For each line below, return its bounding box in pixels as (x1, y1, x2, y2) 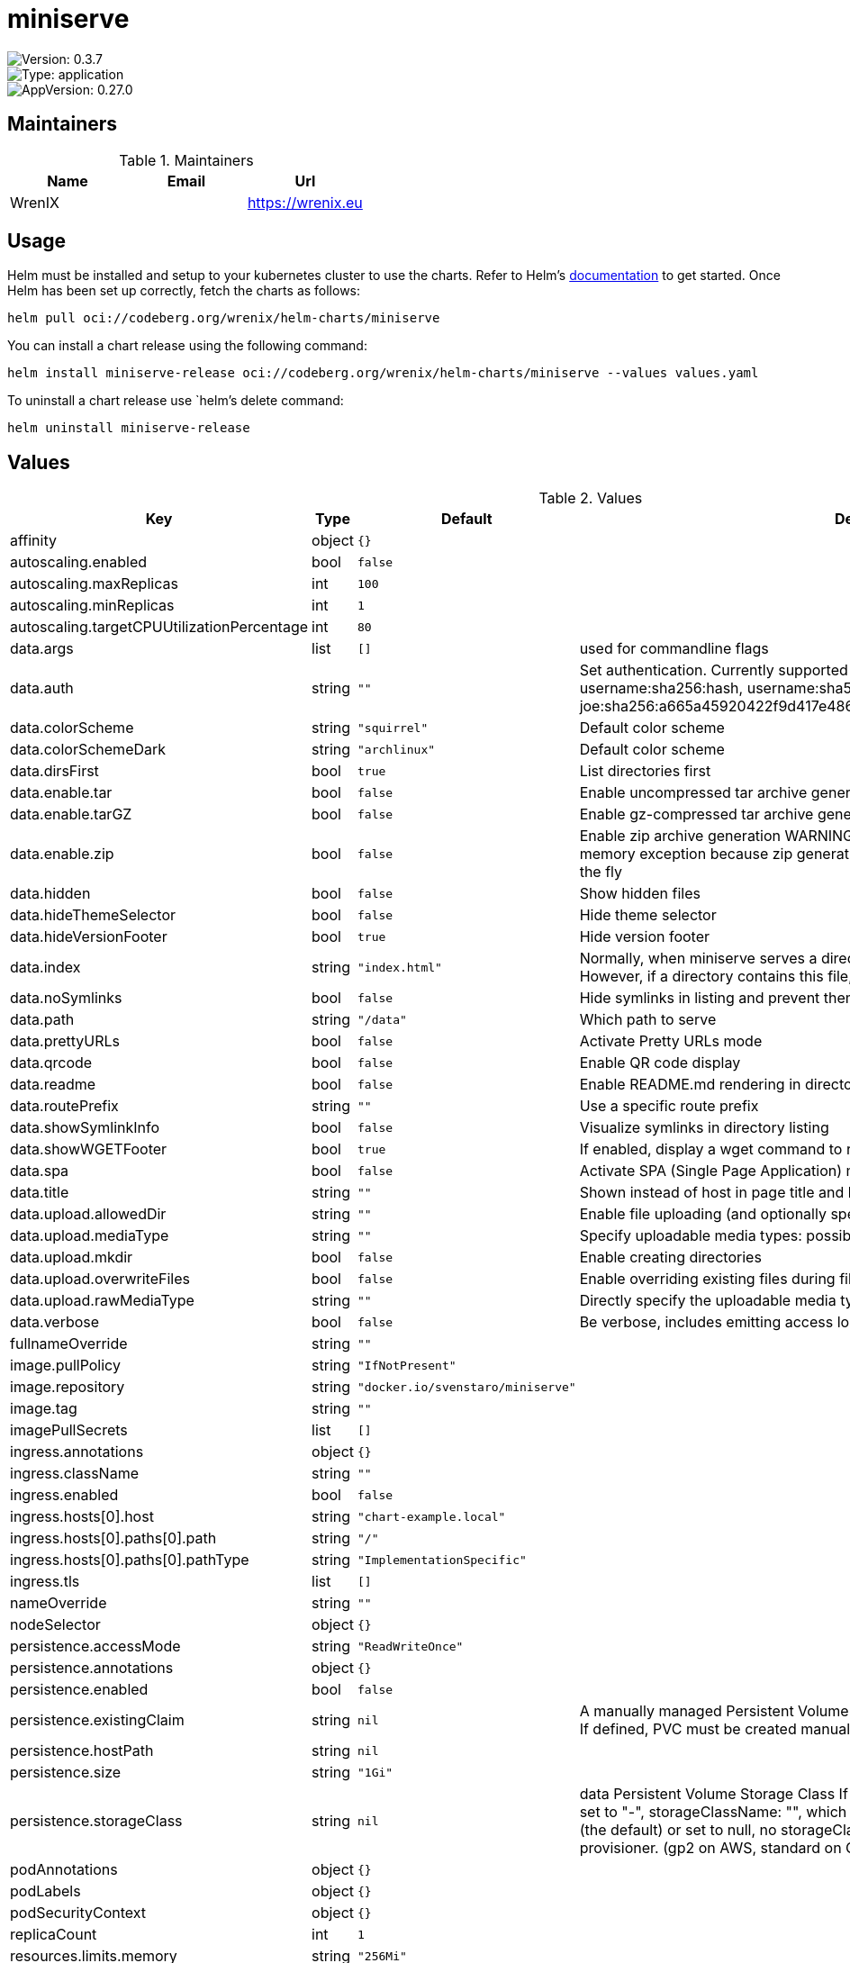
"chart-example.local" (357, 1509, 506, 1524)
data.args (10, 639, 74, 658)
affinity (10, 531, 57, 550)
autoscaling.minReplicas (10, 596, 175, 615)
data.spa (10, 1162, 69, 1181)
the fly (579, 863, 623, 882)
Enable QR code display (579, 1054, 741, 1072)
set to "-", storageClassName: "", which (579, 1803, 847, 1822)
